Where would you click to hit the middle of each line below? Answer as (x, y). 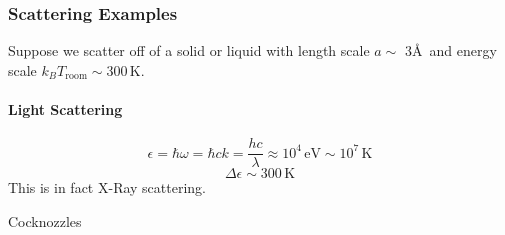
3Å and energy (450, 50)
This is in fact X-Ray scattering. (107, 187)
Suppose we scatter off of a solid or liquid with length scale (189, 50)
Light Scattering (65, 109)
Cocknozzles (45, 220)
